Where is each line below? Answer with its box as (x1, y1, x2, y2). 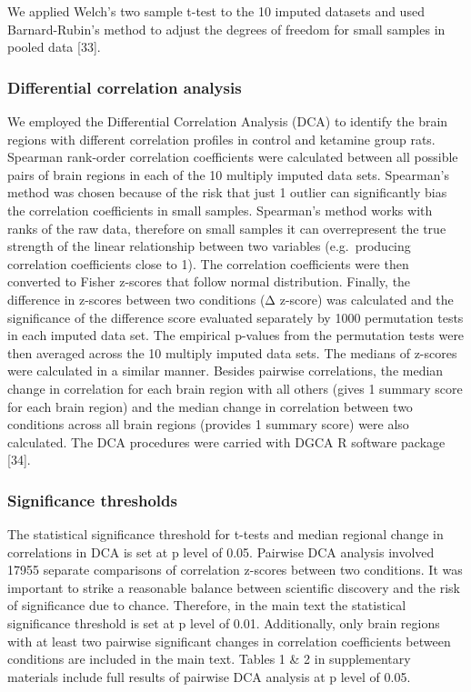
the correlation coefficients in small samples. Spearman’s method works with (7, 200, 433, 219)
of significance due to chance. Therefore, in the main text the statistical (7, 596, 406, 615)
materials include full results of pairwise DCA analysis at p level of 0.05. (7, 667, 411, 686)
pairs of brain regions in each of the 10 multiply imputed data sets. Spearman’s (7, 165, 449, 184)
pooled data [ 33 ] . (7, 37, 101, 56)
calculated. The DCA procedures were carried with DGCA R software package (7, 432, 446, 451)
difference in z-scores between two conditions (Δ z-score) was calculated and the (7, 289, 454, 308)
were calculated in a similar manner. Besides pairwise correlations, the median (7, 361, 444, 380)
